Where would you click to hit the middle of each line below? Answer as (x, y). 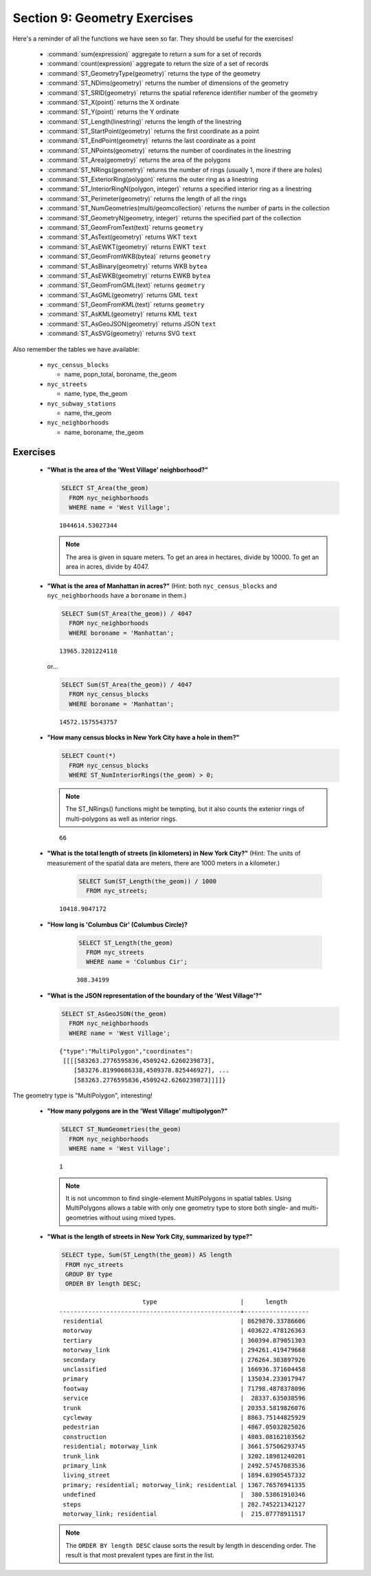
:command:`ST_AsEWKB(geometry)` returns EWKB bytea (129, 275)
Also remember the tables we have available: (76, 349)
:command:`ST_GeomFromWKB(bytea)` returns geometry (129, 256)
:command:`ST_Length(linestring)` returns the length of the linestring (144, 121)
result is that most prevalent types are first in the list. (140, 1555)
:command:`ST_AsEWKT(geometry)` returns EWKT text (127, 246)
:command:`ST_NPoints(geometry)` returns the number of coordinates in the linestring (169, 150)
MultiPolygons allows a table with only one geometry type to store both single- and (183, 1208)
